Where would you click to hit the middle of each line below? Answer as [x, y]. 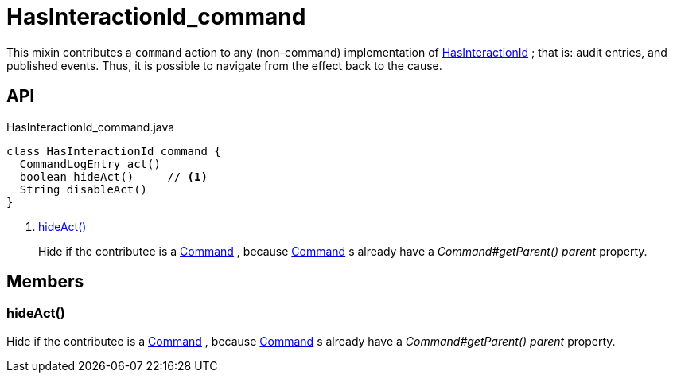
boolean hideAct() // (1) [113, 176]
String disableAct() [84, 189]
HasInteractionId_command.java [91, 127]
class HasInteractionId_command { [114, 151]
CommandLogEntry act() [90, 164]
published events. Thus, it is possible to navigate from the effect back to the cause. [224, 65]
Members [45, 282]
